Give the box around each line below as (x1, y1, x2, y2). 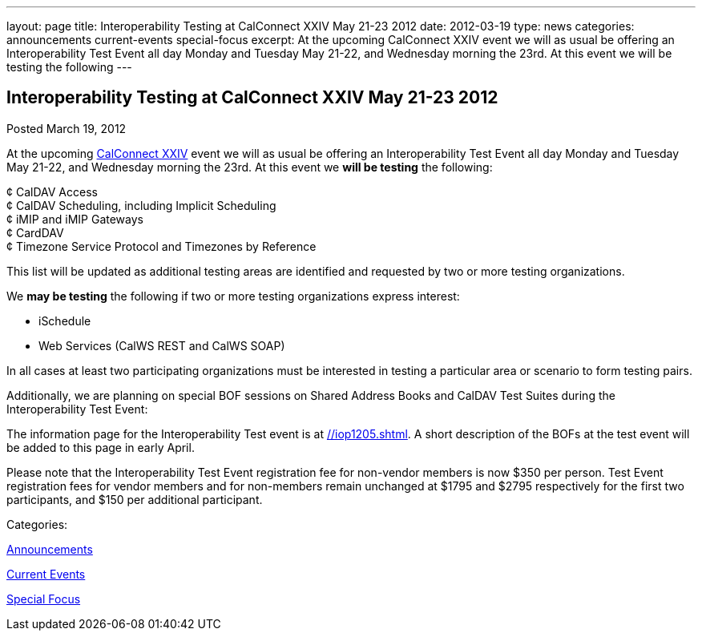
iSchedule (38, 313, 91, 328)
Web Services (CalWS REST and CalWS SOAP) (38, 338, 285, 353)
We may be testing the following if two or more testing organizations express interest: (6, 288, 460, 303)
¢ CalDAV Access (6, 184, 98, 199)
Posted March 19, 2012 (6, 121, 127, 135)
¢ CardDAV (6, 225, 64, 240)
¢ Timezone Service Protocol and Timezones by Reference (6, 239, 317, 253)
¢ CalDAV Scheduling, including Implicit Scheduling (6, 198, 276, 212)
